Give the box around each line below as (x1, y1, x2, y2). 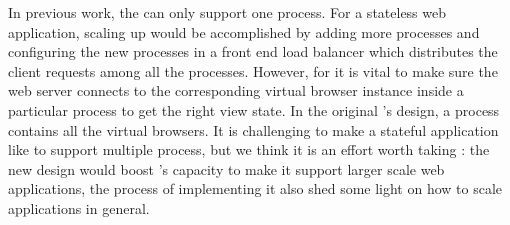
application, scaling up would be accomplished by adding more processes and (8, 21, 480, 42)
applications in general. (8, 197, 150, 218)
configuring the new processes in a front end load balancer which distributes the (8, 41, 498, 62)
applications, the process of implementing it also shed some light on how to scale (8, 178, 503, 199)
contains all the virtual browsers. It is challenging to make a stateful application (8, 119, 499, 140)
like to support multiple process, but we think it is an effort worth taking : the (8, 139, 490, 160)
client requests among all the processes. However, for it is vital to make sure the (8, 60, 498, 81)
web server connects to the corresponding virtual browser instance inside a (8, 80, 464, 101)
